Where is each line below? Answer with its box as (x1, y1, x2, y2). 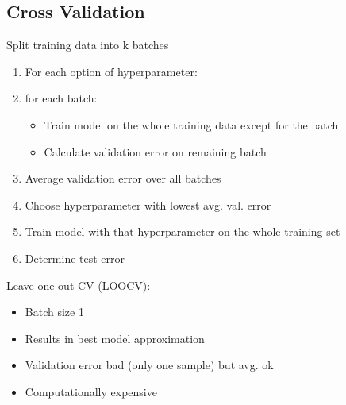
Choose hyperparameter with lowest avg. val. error (25, 196, 271, 213)
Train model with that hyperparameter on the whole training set (25, 223, 340, 240)
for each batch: (25, 90, 98, 106)
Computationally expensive (25, 383, 157, 399)
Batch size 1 (25, 303, 84, 320)
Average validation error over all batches (25, 170, 221, 187)
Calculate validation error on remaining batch (44, 143, 267, 160)
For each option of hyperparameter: (25, 63, 198, 79)
